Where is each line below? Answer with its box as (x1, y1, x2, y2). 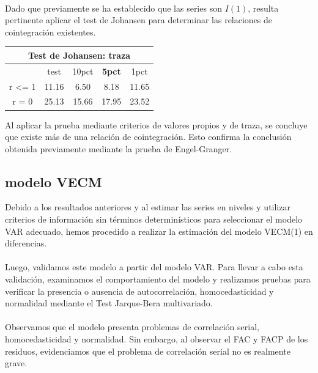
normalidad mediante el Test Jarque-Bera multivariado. (5, 297, 213, 309)
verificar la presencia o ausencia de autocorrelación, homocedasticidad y (5, 284, 274, 297)
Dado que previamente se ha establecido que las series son (5, 1, 222, 14)
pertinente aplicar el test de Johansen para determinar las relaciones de (5, 13, 273, 26)
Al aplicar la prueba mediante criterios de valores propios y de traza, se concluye (5, 118, 308, 131)
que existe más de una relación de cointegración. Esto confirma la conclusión (5, 130, 292, 143)
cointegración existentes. (5, 25, 96, 38)
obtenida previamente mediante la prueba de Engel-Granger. (5, 142, 232, 155)
